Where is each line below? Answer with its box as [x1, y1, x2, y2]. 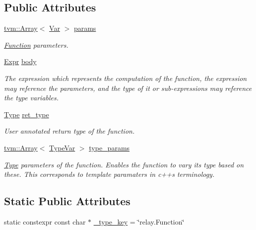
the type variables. [4, 92, 59, 103]
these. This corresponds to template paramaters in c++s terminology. [4, 169, 215, 179]
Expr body [4, 56, 37, 67]
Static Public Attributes [4, 193, 130, 209]
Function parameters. [4, 39, 68, 50]
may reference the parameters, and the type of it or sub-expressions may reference [4, 82, 252, 93]
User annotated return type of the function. [4, 126, 135, 136]
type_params [89, 142, 130, 153]
